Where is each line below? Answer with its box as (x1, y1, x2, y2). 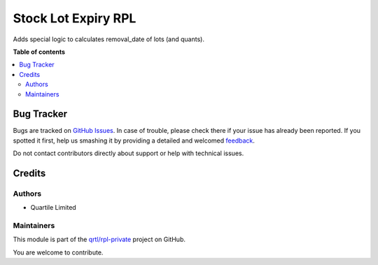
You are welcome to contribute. (13, 248, 104, 257)
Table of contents (13, 48, 66, 56)
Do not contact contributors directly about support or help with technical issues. (13, 149, 244, 157)
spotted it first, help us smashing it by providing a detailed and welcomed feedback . (13, 136, 255, 145)
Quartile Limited (30, 203, 76, 212)
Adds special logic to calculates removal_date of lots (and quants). (13, 35, 204, 43)
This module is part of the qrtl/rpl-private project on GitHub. (13, 235, 185, 244)
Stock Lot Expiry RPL (13, 10, 136, 26)
